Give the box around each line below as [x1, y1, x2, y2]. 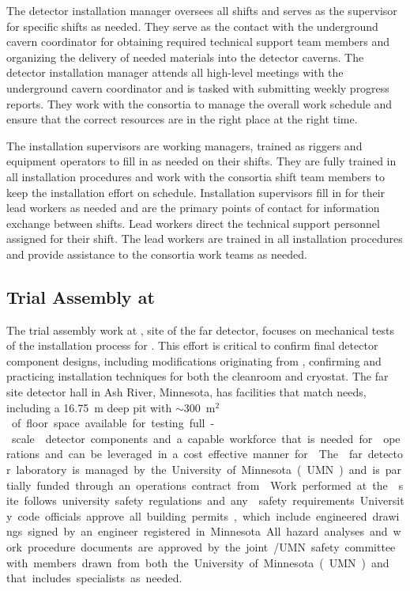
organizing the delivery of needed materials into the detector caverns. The [6, 48, 364, 65]
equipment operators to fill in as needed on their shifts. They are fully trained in [6, 153, 397, 169]
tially [6, 476, 32, 493]
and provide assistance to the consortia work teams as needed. [6, 245, 307, 262]
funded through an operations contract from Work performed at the [36, 476, 388, 493]
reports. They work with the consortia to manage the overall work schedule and [6, 95, 393, 112]
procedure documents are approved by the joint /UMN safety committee [27, 539, 396, 555]
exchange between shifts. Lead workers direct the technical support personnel [6, 214, 380, 231]
